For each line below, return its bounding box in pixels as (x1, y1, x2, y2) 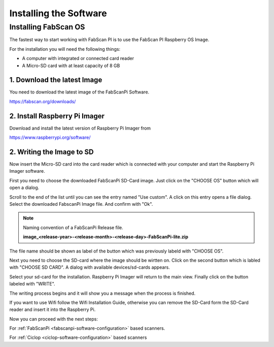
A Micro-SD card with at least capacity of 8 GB (22, 62, 120, 69)
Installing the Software (9, 8, 107, 19)
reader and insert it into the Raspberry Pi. (9, 306, 96, 312)
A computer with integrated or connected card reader (22, 55, 134, 61)
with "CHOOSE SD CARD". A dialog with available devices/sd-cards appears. (9, 264, 170, 270)
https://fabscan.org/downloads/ (9, 98, 76, 104)
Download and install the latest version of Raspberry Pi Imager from (9, 125, 151, 131)
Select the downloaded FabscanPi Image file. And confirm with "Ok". (9, 201, 153, 207)
